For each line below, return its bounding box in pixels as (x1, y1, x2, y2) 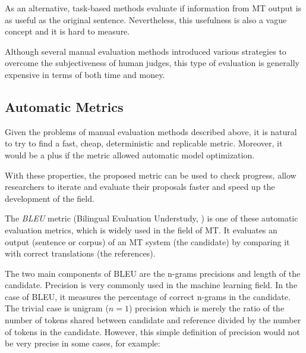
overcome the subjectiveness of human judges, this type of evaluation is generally (5, 57, 299, 69)
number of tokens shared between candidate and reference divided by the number (5, 314, 301, 326)
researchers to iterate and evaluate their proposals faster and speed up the (5, 180, 275, 193)
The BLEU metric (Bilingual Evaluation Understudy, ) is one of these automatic (5, 212, 298, 224)
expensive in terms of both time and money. (5, 68, 165, 80)
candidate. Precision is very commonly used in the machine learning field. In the (5, 279, 298, 291)
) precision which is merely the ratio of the (128, 302, 285, 314)
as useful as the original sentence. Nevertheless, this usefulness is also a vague (5, 13, 287, 26)
